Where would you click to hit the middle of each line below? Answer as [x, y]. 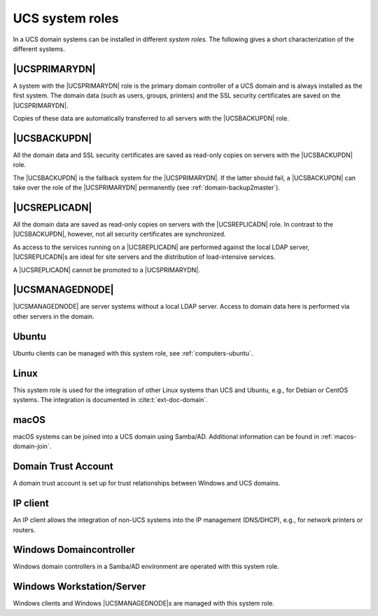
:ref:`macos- [339, 436]
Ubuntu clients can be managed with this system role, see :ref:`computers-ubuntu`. [133, 353]
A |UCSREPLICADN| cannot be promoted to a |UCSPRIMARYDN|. [107, 269]
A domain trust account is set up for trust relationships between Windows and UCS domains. [147, 483]
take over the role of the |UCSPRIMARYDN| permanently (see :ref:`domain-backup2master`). [146, 188]
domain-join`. [32, 446]
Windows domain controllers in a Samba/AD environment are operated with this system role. [146, 567]
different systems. [39, 48]
